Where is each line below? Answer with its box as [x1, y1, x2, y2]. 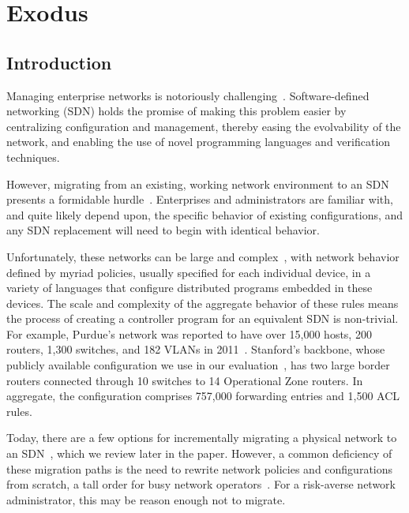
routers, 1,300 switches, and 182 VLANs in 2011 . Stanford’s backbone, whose [6, 341, 385, 358]
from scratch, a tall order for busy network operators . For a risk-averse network [6, 476, 396, 492]
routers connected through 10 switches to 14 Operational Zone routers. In [6, 372, 363, 388]
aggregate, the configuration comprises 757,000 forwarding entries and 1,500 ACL [6, 388, 400, 404]
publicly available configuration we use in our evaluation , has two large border [6, 357, 390, 373]
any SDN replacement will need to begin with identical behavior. [6, 222, 320, 238]
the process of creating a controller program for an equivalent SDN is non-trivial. [6, 310, 399, 327]
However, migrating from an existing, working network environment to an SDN [6, 175, 389, 192]
